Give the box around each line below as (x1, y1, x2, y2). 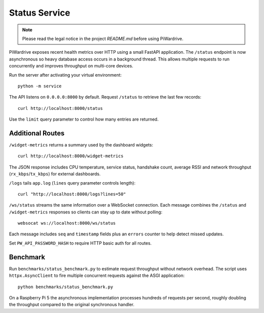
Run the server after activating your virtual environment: (9, 72, 122, 78)
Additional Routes (9, 129, 65, 137)
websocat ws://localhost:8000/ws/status (18, 220, 116, 226)
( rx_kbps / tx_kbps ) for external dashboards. (9, 171, 101, 177)
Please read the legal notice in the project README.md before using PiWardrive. (22, 36, 183, 42)
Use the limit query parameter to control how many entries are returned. (9, 116, 159, 122)
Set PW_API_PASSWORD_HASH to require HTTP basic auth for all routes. (9, 240, 152, 246)
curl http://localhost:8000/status (18, 105, 103, 111)
